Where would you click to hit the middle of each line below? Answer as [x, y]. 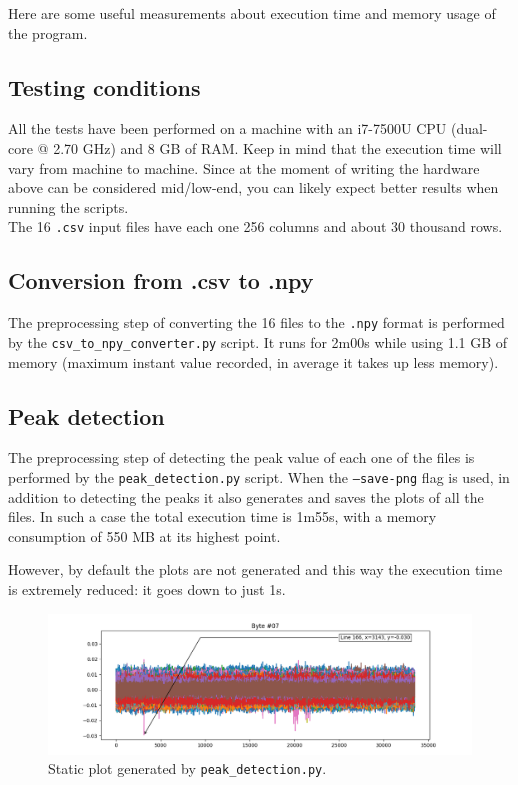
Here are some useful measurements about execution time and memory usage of [252, 13]
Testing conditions [104, 86]
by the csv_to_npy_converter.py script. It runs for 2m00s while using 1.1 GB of [258, 341]
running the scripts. [68, 206]
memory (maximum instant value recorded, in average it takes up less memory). [253, 361]
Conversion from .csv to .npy [161, 280]
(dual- [469, 128]
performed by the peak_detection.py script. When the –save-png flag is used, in [259, 476]
